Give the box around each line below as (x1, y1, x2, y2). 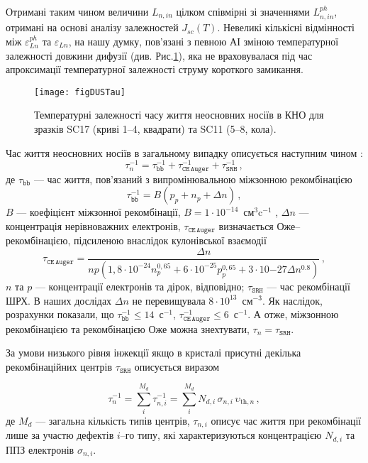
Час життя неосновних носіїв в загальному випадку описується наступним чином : (6, 145, 363, 160)
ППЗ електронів (6, 442, 74, 457)
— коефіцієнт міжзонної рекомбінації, (16, 205, 181, 219)
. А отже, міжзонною (247, 307, 339, 322)
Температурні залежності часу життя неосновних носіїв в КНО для (34, 107, 324, 122)
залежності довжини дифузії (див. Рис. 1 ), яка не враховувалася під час (6, 48, 313, 62)
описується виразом (134, 359, 220, 374)
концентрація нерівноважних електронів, (6, 218, 181, 233)
